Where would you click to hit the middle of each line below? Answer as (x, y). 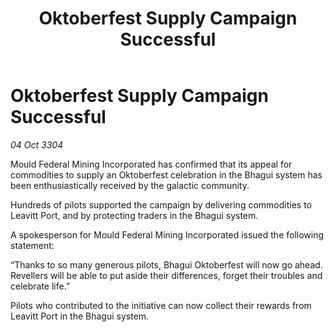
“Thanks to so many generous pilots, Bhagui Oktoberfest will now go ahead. (166, 264)
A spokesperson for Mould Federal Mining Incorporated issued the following (167, 234)
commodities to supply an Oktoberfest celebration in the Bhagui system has (166, 174)
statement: (32, 245)
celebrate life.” (40, 286)
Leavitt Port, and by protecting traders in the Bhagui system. (134, 215)
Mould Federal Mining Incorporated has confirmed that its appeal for (151, 164)
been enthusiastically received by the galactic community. (130, 185)
